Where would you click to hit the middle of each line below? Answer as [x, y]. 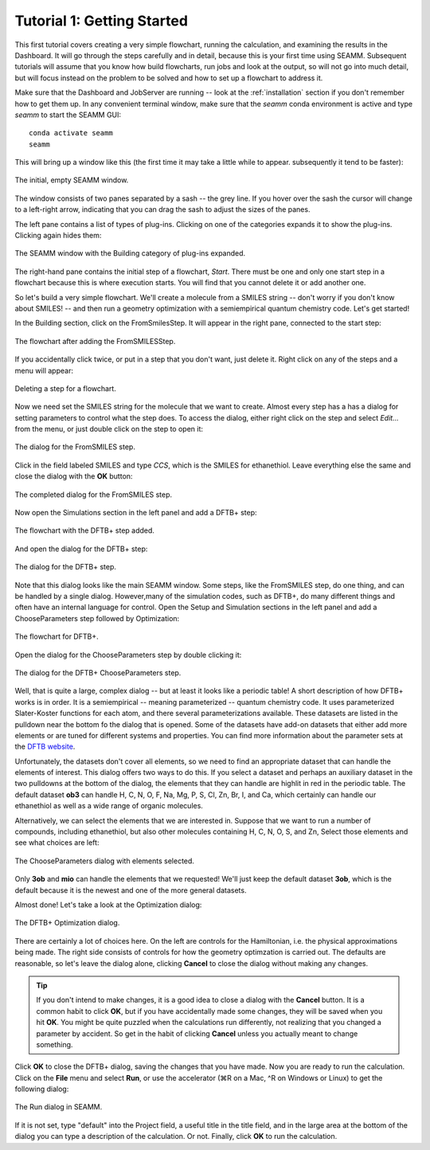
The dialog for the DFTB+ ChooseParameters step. [98, 672]
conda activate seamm [71, 133]
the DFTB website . [45, 747]
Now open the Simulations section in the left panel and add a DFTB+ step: [136, 513]
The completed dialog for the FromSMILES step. [94, 495]
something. [55, 1044]
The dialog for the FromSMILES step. [75, 447]
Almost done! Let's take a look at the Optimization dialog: [108, 905]
